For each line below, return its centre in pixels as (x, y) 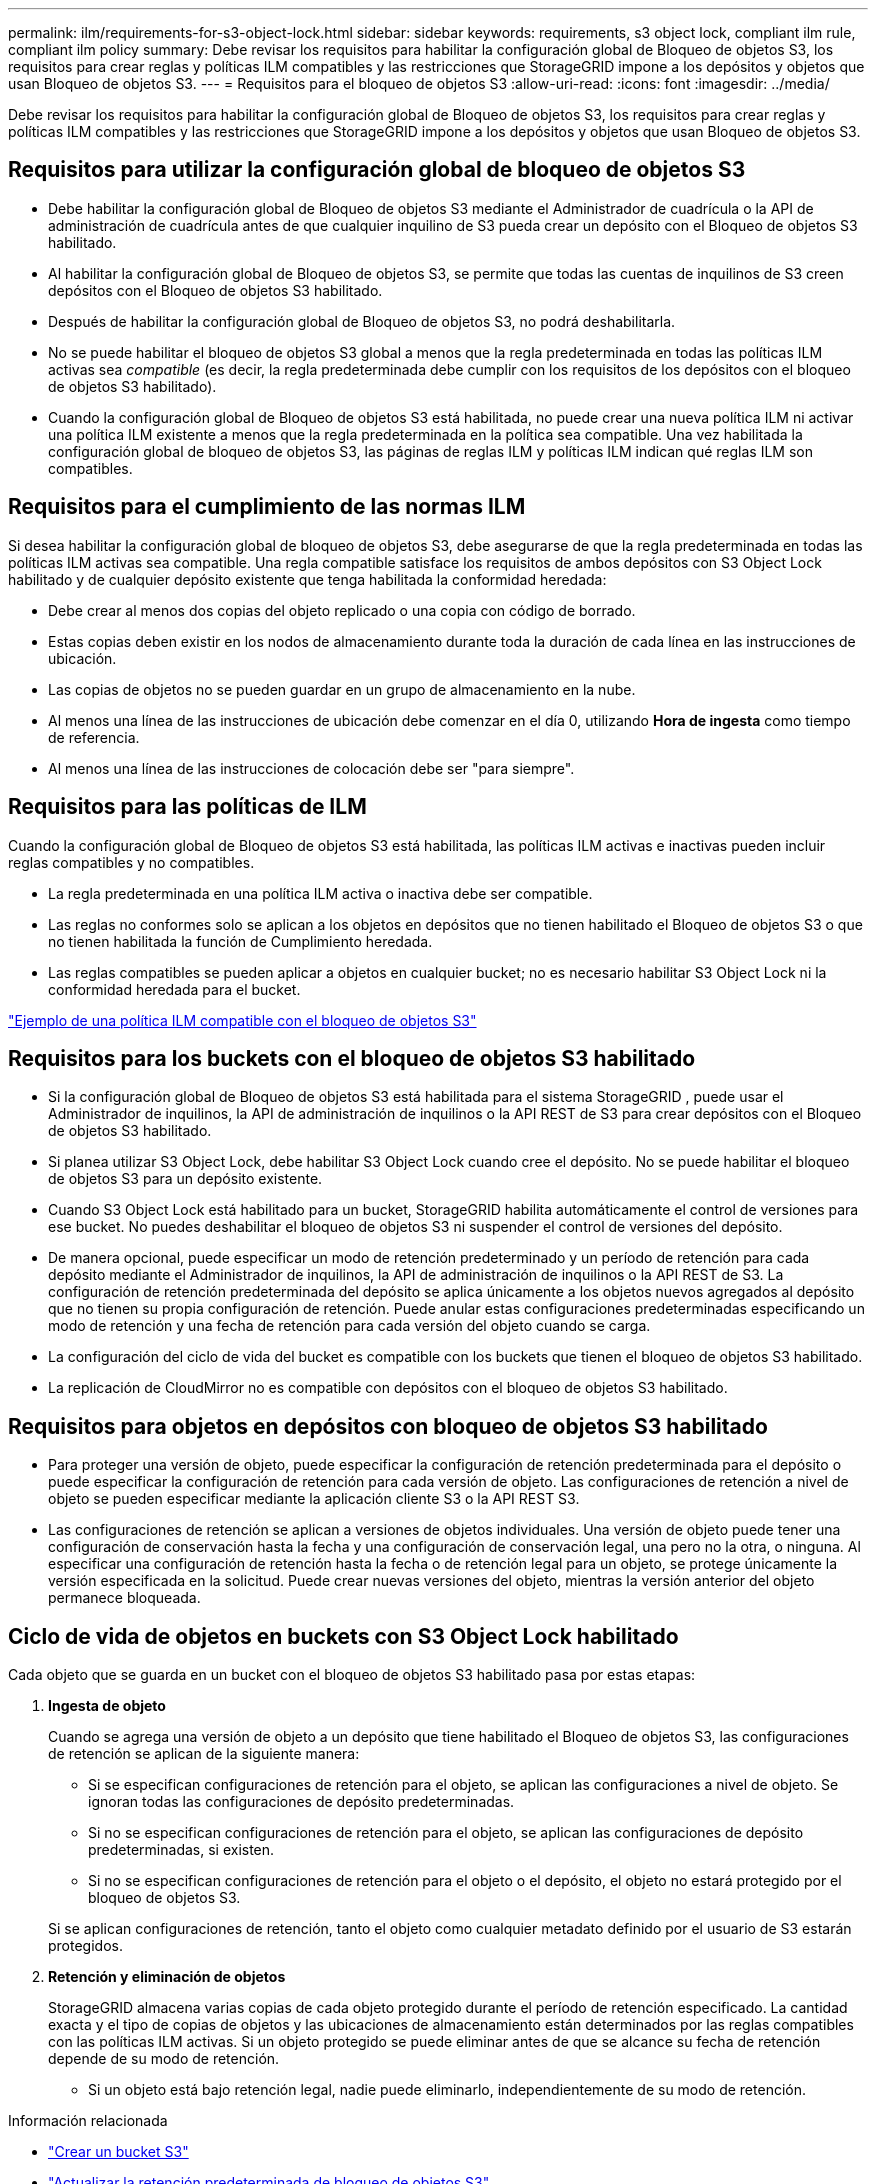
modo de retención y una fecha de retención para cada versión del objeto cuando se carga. (349, 1326)
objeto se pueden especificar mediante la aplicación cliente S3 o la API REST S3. (314, 1499)
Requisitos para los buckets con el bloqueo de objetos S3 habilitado (352, 1058)
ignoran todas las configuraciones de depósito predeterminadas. (301, 1802)
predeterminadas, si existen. (181, 1850)
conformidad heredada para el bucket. (174, 989)
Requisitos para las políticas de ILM (187, 807)
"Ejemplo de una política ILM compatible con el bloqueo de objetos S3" (242, 1020)
